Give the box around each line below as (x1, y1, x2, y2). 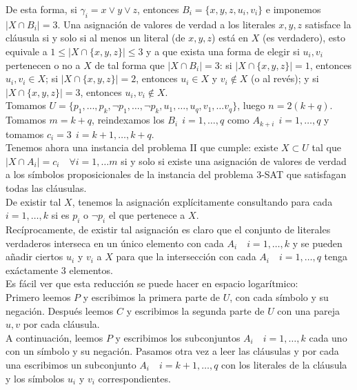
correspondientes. (98, 371, 171, 385)
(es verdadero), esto (262, 30, 345, 45)
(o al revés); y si (251, 71, 319, 86)
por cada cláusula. (23, 317, 100, 331)
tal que (312, 140, 341, 155)
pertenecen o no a (6, 57, 81, 72)
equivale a (6, 43, 48, 58)
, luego (237, 98, 265, 113)
